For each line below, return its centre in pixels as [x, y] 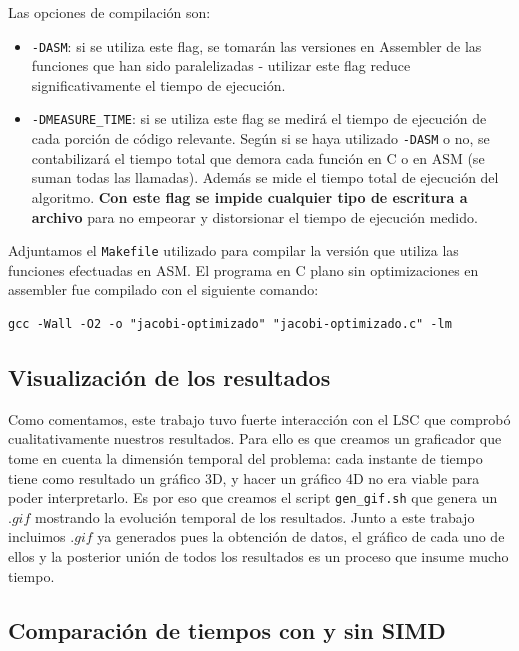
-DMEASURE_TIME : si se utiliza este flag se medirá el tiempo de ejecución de [259, 118]
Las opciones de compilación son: [109, 12]
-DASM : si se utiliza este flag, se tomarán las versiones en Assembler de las [256, 45]
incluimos [37, 536]
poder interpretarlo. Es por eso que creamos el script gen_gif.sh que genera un [253, 497]
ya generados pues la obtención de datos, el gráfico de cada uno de [301, 536]
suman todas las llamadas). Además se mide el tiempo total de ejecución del [265, 177]
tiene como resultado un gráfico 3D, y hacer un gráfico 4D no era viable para [244, 477]
